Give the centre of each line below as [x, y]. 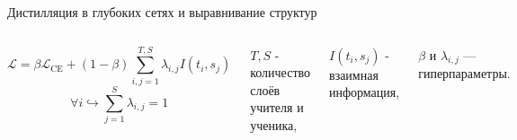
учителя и [277, 107]
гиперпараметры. [464, 73]
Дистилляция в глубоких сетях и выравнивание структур [162, 12]
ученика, [274, 124]
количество [281, 72]
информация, [365, 92]
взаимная [354, 74]
